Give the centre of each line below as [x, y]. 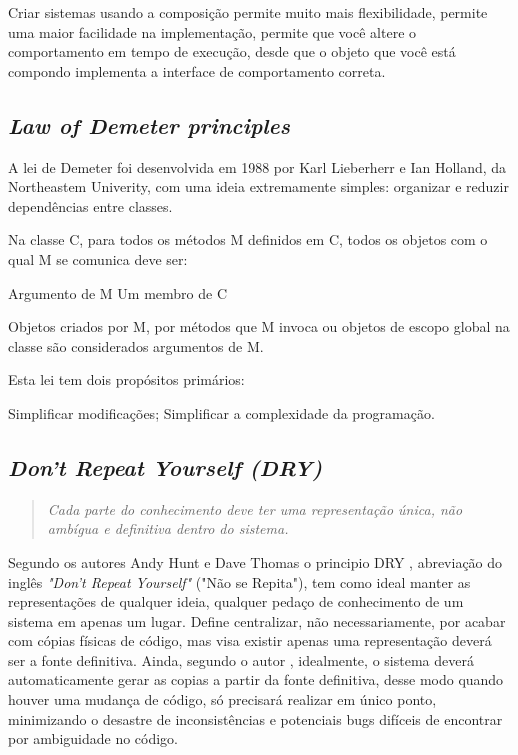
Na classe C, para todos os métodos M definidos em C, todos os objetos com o [248, 239]
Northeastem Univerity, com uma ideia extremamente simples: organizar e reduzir [258, 186]
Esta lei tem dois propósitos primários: [126, 379]
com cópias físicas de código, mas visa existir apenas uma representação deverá [250, 640]
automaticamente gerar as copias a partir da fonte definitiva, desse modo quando [256, 679]
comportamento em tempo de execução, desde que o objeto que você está [232, 51]
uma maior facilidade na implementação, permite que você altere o [212, 31]
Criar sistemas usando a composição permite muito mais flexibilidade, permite [248, 12]
